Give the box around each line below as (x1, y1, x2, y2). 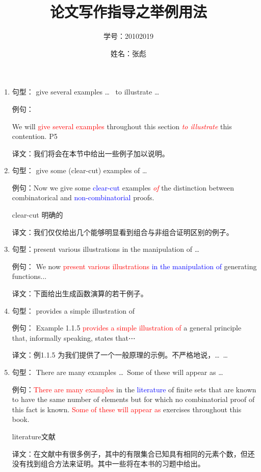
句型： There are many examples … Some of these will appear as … (12, 367, 223, 377)
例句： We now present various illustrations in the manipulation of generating (12, 261, 257, 271)
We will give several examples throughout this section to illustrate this (12, 121, 232, 131)
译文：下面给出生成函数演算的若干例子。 (12, 288, 148, 299)
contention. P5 (12, 131, 58, 141)
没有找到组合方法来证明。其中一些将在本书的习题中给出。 (12, 458, 205, 469)
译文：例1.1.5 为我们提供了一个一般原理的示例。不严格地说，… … (12, 349, 228, 360)
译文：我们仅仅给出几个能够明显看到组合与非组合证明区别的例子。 (12, 226, 233, 237)
